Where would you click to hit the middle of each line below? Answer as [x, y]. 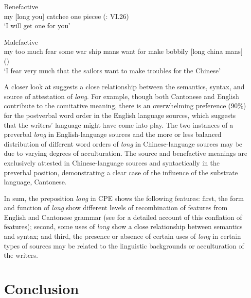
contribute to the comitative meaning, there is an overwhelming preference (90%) [125, 106]
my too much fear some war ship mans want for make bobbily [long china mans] [123, 51]
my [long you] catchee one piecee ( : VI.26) [67, 16]
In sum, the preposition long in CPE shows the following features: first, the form [124, 198]
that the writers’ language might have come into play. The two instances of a [119, 124]
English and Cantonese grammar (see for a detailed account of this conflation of [123, 217]
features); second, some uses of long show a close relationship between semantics [123, 226]
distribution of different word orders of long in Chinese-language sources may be [123, 143]
